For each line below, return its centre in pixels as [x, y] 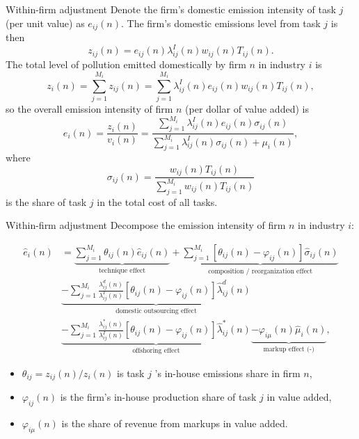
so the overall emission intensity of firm [89, 109]
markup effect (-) [289, 349]
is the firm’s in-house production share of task [158, 397]
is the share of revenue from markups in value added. [175, 423]
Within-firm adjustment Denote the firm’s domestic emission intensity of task [171, 9]
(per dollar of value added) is [247, 109]
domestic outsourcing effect [156, 311]
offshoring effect [156, 351]
